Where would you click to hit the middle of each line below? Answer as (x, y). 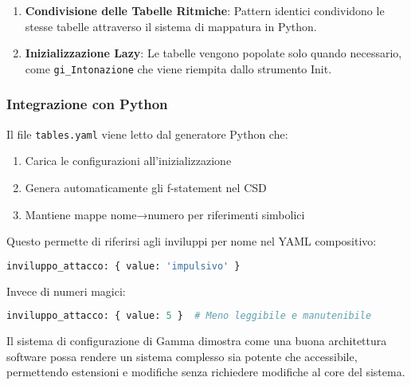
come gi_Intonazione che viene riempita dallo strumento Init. (178, 68)
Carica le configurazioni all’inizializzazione (128, 161)
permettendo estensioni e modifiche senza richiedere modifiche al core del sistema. (206, 372)
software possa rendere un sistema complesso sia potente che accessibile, (182, 356)
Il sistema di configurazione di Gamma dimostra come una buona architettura (197, 341)
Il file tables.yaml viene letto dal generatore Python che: (147, 134)
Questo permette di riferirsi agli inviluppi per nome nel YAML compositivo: (192, 241)
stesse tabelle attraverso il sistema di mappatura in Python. (171, 26)
